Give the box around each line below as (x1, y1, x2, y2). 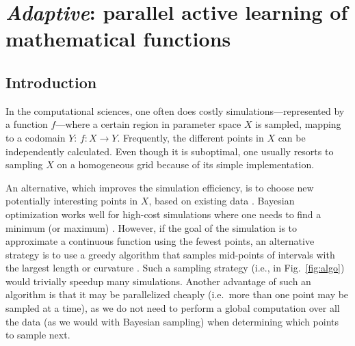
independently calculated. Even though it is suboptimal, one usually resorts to (5, 144, 334, 158)
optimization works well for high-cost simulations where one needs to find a (5, 207, 321, 221)
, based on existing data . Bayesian (148, 194, 295, 208)
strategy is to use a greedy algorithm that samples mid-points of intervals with (5, 247, 335, 261)
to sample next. (5, 328, 70, 342)
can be (278, 130, 306, 144)
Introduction (5, 71, 97, 92)
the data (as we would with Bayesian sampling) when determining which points (5, 314, 339, 328)
